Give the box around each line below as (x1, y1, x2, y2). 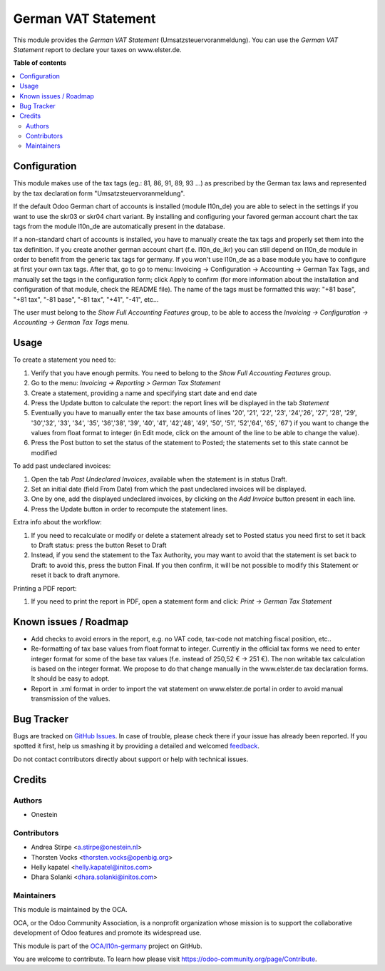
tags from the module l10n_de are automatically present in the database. (13, 222, 225, 230)
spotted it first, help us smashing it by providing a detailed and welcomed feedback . (13, 742, 260, 751)
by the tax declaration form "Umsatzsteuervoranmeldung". (13, 189, 185, 198)
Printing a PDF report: (13, 584, 78, 592)
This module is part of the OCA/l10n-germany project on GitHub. (13, 942, 202, 950)
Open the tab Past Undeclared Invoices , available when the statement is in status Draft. (31, 474, 288, 483)
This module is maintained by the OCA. (13, 905, 128, 914)
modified (31, 448, 57, 457)
